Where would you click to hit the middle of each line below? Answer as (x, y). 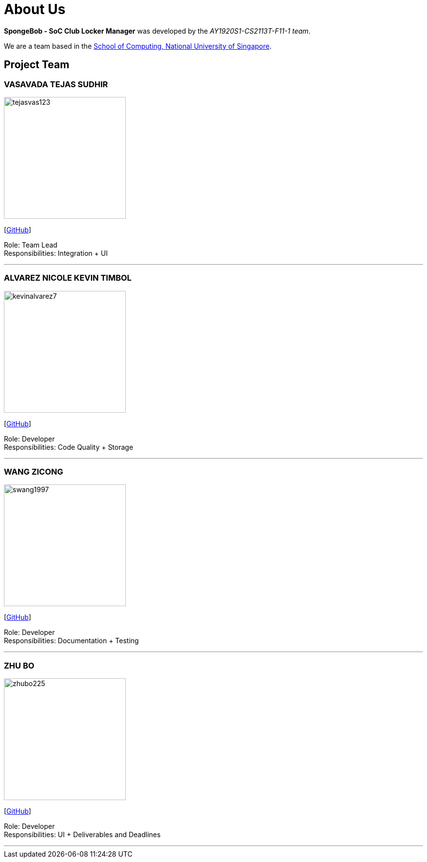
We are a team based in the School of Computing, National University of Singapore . (138, 46)
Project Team (37, 65)
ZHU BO (19, 665)
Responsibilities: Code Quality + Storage (69, 447)
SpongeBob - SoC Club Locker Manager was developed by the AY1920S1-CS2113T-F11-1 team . (157, 31)
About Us (35, 9)
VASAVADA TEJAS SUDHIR (56, 84)
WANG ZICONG (34, 472)
